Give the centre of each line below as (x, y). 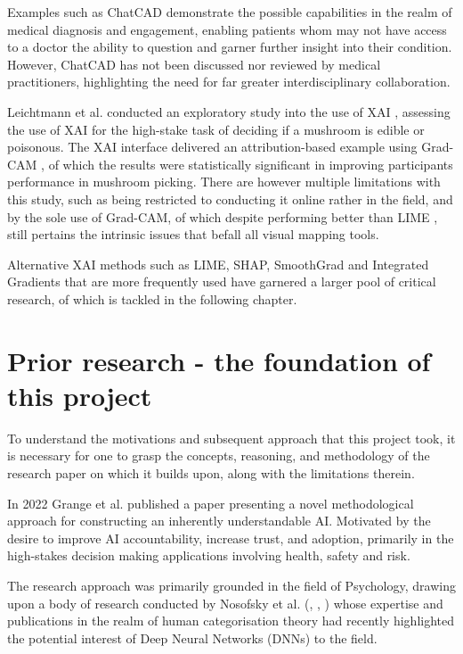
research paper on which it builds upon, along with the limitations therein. (211, 473)
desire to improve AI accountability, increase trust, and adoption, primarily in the (231, 538)
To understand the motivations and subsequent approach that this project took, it (231, 438)
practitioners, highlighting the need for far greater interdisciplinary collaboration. (229, 82)
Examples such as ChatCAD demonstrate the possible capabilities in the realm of (230, 12)
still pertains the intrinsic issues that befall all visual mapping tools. (193, 234)
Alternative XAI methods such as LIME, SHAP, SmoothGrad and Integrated (218, 264)
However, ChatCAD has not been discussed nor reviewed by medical (194, 64)
